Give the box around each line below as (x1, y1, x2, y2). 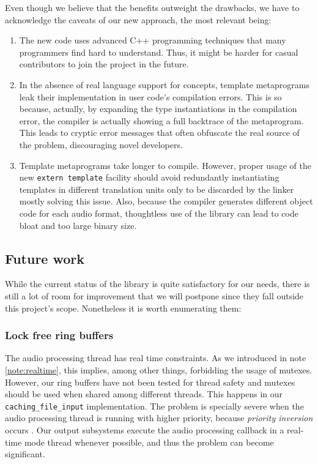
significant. (5, 447, 45, 460)
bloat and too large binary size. (19, 219, 137, 231)
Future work (5, 249, 85, 268)
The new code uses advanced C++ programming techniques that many (19, 34, 286, 47)
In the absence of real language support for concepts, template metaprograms (19, 78, 309, 91)
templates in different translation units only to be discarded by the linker (19, 182, 294, 195)
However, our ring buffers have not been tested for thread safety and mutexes (5, 375, 295, 388)
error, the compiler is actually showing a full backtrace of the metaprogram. (19, 114, 304, 127)
